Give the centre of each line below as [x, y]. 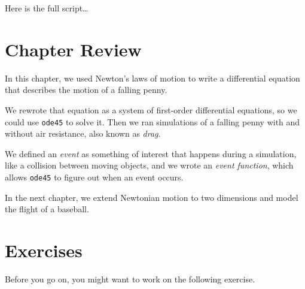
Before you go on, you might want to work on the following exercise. [130, 279]
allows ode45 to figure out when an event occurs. [94, 177]
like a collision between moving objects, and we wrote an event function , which [149, 165]
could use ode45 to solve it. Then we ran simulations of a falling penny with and [152, 121]
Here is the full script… [47, 8]
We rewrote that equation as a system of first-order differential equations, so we [151, 109]
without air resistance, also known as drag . [83, 133]
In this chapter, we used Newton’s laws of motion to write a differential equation [152, 78]
